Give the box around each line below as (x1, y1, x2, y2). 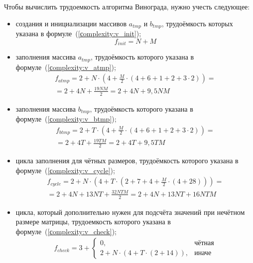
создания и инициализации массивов (15, 18, 127, 28)
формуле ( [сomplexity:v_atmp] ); (15, 62, 116, 72)
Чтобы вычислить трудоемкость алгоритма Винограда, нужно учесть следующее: (4, 1, 250, 11)
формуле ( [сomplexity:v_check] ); (15, 226, 117, 236)
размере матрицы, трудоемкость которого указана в (15, 216, 171, 227)
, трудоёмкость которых (161, 18, 233, 28)
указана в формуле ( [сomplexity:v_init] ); (15, 28, 141, 39)
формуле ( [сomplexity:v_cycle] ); (15, 165, 115, 175)
